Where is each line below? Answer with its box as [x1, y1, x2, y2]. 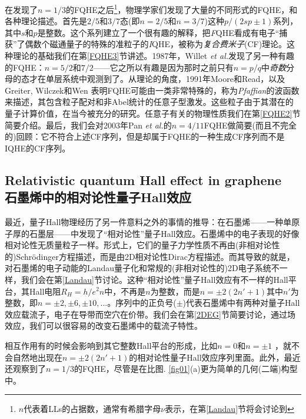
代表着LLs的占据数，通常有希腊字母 [24, 402, 161, 415]
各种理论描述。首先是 [5, 15, 87, 27]
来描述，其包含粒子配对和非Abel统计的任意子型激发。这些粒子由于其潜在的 [5, 95, 294, 108]
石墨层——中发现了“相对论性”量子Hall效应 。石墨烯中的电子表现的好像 [29, 227, 300, 239]
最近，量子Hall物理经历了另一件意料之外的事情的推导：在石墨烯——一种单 [5, 215, 292, 227]
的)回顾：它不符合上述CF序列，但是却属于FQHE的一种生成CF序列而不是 [5, 130, 285, 143]
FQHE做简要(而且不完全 [204, 118, 297, 131]
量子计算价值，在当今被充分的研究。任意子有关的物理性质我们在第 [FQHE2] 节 [5, 107, 301, 119]
